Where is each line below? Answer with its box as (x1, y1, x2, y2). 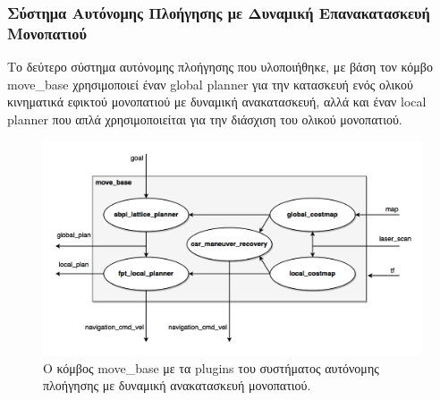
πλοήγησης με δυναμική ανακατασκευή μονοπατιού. (43, 376, 311, 395)
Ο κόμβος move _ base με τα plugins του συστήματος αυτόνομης (43, 358, 379, 377)
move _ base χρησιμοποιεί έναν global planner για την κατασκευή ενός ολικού (7, 74, 414, 93)
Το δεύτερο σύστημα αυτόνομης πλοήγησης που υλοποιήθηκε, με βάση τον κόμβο (7, 57, 433, 76)
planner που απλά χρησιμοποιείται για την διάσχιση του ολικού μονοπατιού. (7, 109, 402, 128)
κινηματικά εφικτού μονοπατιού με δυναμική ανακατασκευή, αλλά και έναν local (7, 92, 427, 111)
